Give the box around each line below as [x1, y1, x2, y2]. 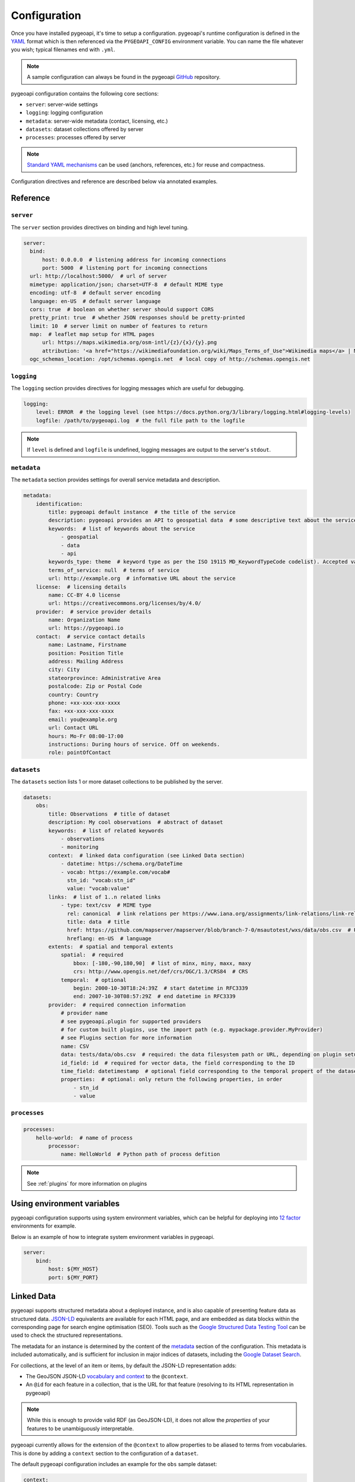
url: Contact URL [48, 724, 99, 732]
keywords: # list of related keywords [48, 827, 164, 834]
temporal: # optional [60, 976, 127, 983]
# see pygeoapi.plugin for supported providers [60, 1018, 202, 1025]
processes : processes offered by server [25, 134, 127, 141]
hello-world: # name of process [35, 1134, 133, 1141]
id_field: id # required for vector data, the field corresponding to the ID [60, 1059, 295, 1066]
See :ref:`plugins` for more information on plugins [27, 1180, 147, 1187]
